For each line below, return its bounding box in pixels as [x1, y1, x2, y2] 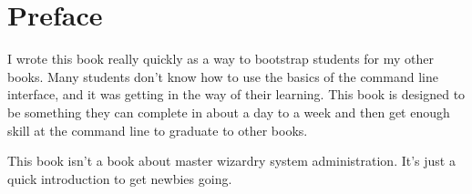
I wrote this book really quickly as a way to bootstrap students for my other [7, 49, 435, 68]
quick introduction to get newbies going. [7, 168, 232, 188]
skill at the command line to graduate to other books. [7, 120, 308, 139]
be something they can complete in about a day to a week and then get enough [7, 102, 450, 121]
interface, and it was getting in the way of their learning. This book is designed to [7, 85, 466, 104]
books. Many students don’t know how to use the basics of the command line [7, 66, 438, 86]
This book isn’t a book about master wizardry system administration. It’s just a [7, 151, 456, 170]
